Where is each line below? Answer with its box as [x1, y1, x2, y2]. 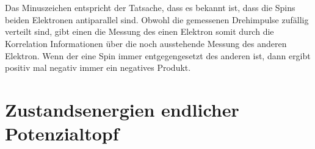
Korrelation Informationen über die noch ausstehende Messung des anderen [5, 37, 287, 50]
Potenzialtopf [5, 121, 119, 146]
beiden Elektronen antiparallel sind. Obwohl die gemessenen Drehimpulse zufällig [5, 13, 309, 26]
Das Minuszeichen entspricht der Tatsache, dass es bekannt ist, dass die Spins [5, 1, 295, 14]
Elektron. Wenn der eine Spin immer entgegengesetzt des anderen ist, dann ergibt [5, 49, 311, 62]
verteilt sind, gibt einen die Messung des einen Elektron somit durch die [5, 25, 274, 38]
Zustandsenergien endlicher [5, 97, 239, 122]
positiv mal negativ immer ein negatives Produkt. [5, 61, 191, 74]
